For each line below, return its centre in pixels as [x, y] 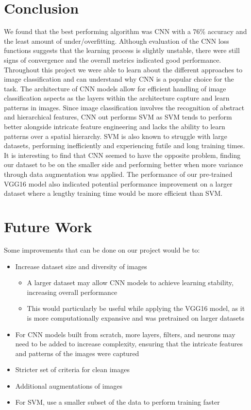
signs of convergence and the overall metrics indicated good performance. [113, 60]
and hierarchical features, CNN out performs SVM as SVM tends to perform [118, 117]
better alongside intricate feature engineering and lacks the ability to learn [115, 127]
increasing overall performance [72, 292]
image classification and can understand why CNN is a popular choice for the [119, 79]
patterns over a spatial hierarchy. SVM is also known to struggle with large [116, 136]
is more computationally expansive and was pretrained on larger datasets [136, 317]
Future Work [48, 226]
